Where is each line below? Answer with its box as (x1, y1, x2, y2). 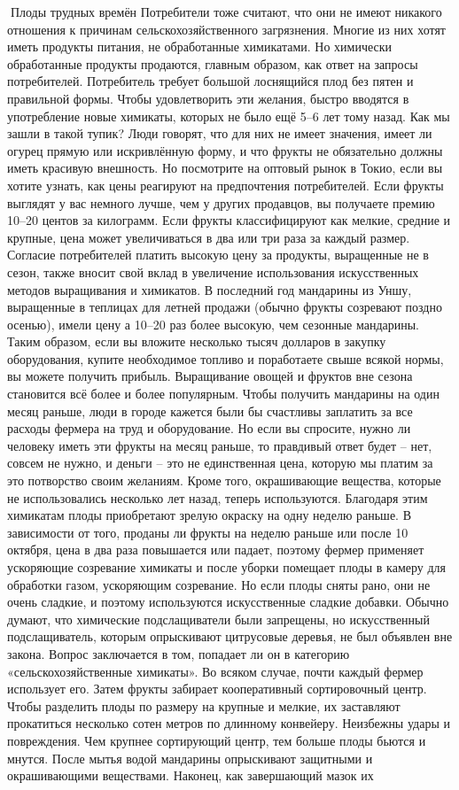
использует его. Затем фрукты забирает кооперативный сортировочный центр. (7, 679, 427, 698)
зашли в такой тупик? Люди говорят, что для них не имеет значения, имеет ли (7, 124, 432, 143)
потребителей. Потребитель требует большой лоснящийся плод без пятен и (7, 72, 414, 90)
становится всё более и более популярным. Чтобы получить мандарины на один (7, 384, 440, 403)
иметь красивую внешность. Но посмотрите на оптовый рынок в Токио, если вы (7, 159, 443, 177)
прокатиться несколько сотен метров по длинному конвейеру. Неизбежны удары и (7, 714, 450, 732)
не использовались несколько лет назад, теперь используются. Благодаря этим (7, 488, 428, 507)
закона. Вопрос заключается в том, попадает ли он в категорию (7, 644, 350, 662)
